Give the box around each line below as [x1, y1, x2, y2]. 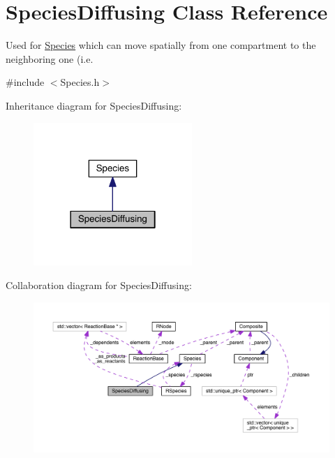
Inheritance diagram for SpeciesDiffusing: [6, 98, 182, 112]
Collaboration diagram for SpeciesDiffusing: [6, 278, 192, 293]
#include [6, 75, 45, 89]
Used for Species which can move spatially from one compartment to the [6, 38, 316, 52]
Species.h [60, 75, 100, 89]
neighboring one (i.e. [6, 51, 94, 66]
